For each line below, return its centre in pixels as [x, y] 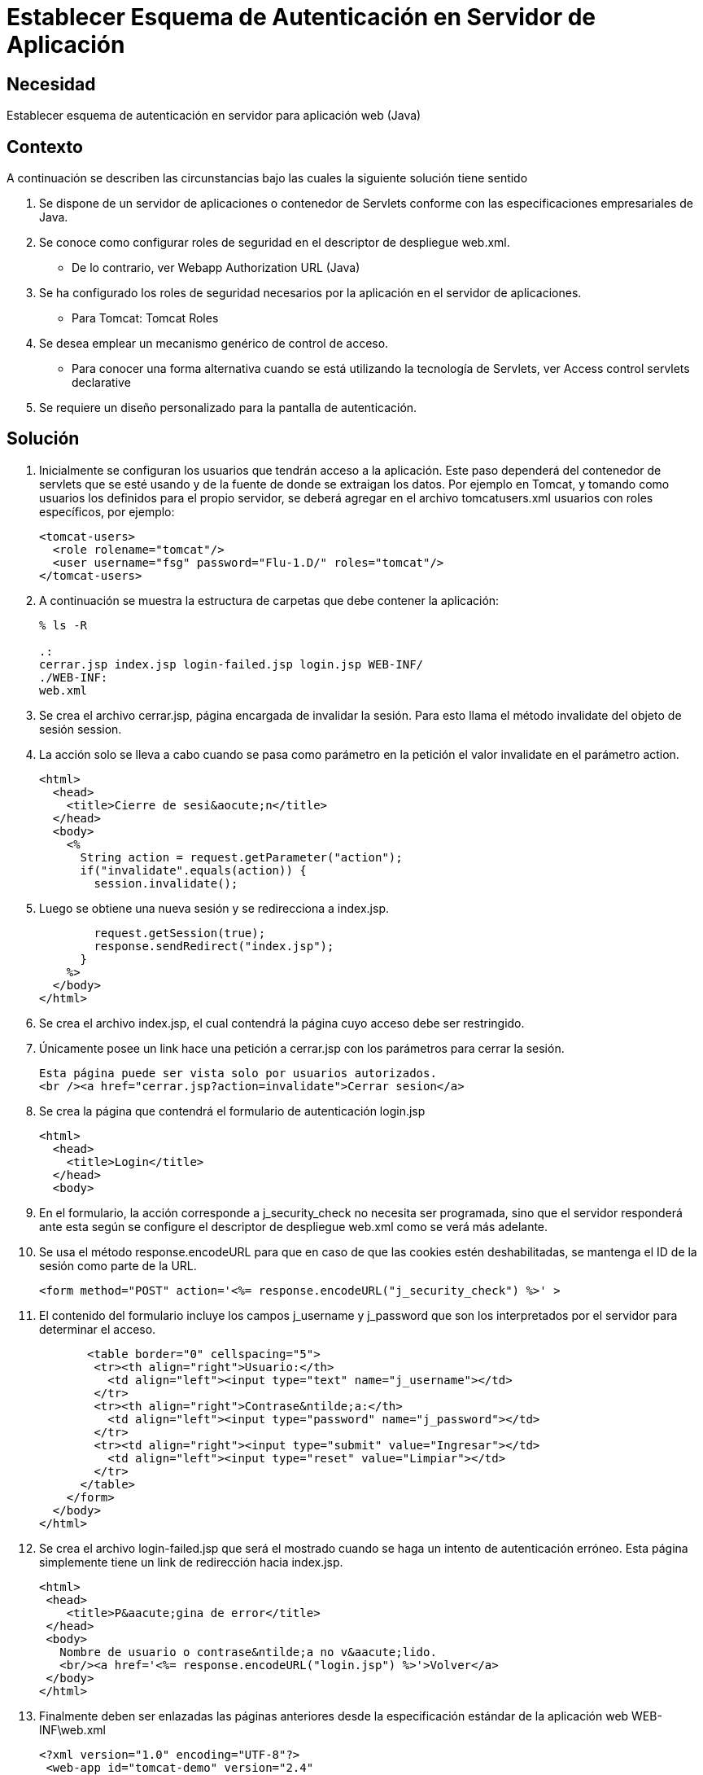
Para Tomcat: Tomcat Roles [145, 318]
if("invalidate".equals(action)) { [193, 870]
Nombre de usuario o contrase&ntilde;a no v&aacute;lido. [248, 1652]
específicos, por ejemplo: [107, 511]
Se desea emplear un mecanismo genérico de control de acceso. [214, 344]
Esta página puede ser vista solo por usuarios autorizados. [238, 1073]
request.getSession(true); [180, 933]
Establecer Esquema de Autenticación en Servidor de [301, 17]
